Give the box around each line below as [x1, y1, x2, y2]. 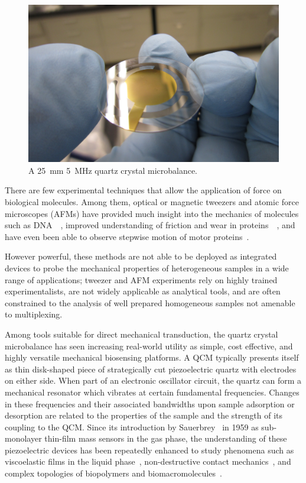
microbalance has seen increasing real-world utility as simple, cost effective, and [5, 339, 293, 352]
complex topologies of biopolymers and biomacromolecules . [5, 467, 222, 479]
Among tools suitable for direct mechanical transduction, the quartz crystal [5, 328, 278, 340]
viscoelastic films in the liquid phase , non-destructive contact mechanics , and [5, 455, 291, 468]
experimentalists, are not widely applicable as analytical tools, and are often [5, 285, 281, 297]
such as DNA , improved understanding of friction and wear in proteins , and [5, 219, 295, 231]
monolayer [5, 432, 42, 445]
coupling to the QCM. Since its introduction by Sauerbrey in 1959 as [5, 420, 259, 433]
